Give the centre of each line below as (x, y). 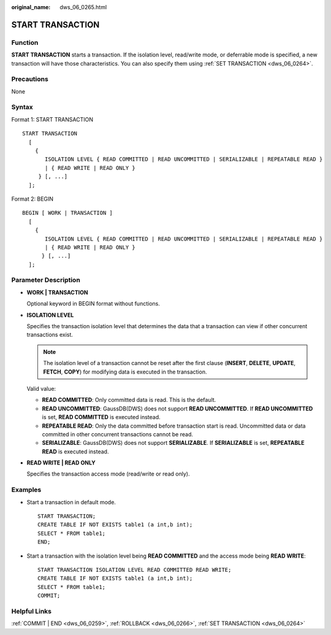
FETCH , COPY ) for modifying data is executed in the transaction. (125, 372)
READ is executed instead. (75, 452)
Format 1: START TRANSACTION (52, 119)
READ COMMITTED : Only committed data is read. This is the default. (129, 400)
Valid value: (41, 388)
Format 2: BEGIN (32, 199)
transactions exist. (50, 335)
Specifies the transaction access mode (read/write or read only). (108, 474)
